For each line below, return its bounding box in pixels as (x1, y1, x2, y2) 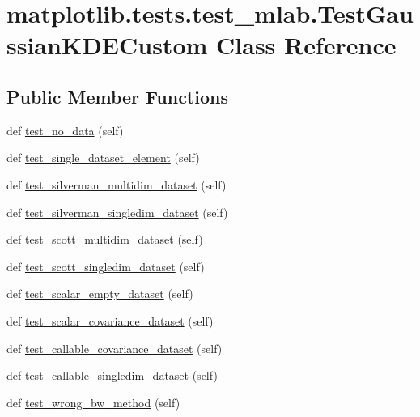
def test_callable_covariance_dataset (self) (6, 339, 223, 356)
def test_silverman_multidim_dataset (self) (6, 176, 227, 193)
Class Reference (216, 28, 397, 62)
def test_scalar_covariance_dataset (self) (6, 312, 214, 329)
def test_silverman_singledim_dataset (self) (6, 203, 228, 220)
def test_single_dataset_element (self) (6, 149, 200, 166)
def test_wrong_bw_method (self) (6, 394, 180, 411)
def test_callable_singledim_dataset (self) (6, 367, 218, 384)
